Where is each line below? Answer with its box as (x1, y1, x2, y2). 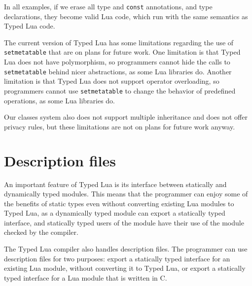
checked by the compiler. (4, 227, 78, 237)
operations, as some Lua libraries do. (4, 95, 115, 105)
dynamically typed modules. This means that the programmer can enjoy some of (4, 189, 248, 199)
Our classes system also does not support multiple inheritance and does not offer (4, 112, 248, 122)
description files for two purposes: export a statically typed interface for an (4, 253, 230, 263)
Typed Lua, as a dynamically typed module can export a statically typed (4, 208, 225, 218)
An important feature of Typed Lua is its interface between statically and (4, 179, 227, 189)
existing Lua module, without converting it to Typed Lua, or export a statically (4, 263, 246, 273)
